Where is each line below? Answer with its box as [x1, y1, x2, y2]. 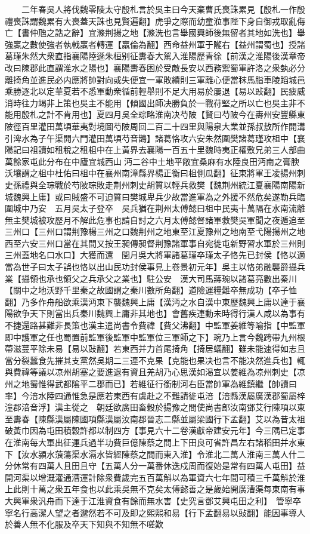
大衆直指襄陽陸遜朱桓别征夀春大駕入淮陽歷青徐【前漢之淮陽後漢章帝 [38, 50, 305, 62]
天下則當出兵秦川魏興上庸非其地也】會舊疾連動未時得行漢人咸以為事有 [29, 307, 305, 320]
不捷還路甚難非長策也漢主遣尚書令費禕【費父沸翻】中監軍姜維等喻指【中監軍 [5, 319, 305, 332]
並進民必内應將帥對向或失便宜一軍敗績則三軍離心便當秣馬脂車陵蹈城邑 [29, 73, 305, 85]
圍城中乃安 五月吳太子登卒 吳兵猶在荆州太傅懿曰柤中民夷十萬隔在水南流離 [5, 202, 305, 214]
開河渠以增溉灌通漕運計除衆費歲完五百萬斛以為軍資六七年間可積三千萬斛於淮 [5, 471, 305, 483]
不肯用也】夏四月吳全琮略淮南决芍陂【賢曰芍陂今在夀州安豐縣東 [54, 108, 305, 121]
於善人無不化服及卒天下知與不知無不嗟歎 [5, 518, 163, 530]
